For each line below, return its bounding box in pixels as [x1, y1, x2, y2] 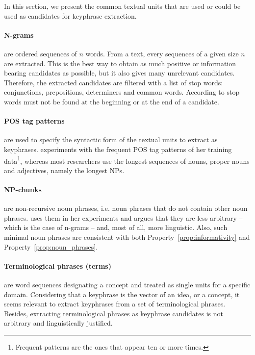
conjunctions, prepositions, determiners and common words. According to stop [4, 87, 240, 97]
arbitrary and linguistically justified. [4, 318, 113, 328]
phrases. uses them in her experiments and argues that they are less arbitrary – [4, 212, 243, 223]
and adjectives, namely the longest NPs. [4, 165, 125, 175]
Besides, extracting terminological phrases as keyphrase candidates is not [4, 308, 223, 318]
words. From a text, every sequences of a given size [85, 48, 239, 58]
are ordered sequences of [4, 48, 77, 58]
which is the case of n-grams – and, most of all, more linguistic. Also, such [4, 222, 228, 232]
